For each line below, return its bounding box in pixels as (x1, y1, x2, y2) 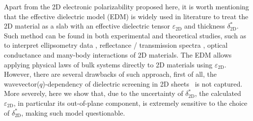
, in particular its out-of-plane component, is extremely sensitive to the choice (13, 97, 248, 108)
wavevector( (4, 78, 40, 89)
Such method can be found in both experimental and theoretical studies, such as (4, 30, 247, 40)
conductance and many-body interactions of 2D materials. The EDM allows (4, 49, 232, 60)
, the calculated (195, 88, 241, 98)
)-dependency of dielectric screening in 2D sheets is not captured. (42, 78, 243, 89)
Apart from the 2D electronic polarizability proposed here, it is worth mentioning (4, 1, 249, 11)
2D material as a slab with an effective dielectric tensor (4, 21, 170, 31)
